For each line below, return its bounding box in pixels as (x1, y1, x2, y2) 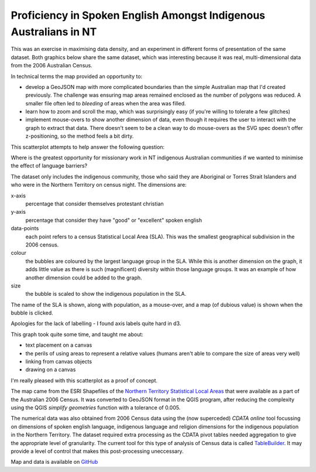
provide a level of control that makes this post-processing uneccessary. (11, 447, 184, 454)
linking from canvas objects (25, 358, 92, 365)
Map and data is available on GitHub (11, 459, 98, 466)
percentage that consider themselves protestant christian (25, 200, 164, 207)
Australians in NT (11, 25, 97, 38)
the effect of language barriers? (11, 162, 88, 169)
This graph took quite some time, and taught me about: (11, 331, 143, 338)
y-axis (11, 208, 26, 216)
